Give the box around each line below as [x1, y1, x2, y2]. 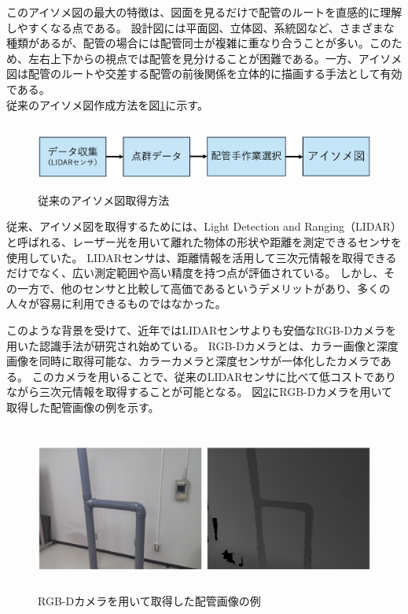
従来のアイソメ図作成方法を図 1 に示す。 [6, 96, 208, 113]
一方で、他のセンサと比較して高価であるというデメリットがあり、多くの [17, 279, 391, 296]
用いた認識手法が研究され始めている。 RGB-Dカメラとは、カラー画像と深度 [6, 337, 399, 353]
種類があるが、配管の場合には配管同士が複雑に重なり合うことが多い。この [6, 35, 391, 51]
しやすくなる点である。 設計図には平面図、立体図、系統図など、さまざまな [6, 19, 395, 35]
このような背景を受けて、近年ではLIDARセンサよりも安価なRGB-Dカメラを [6, 322, 397, 338]
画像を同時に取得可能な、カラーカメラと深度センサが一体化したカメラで [6, 353, 380, 369]
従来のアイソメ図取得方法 [38, 191, 170, 208]
